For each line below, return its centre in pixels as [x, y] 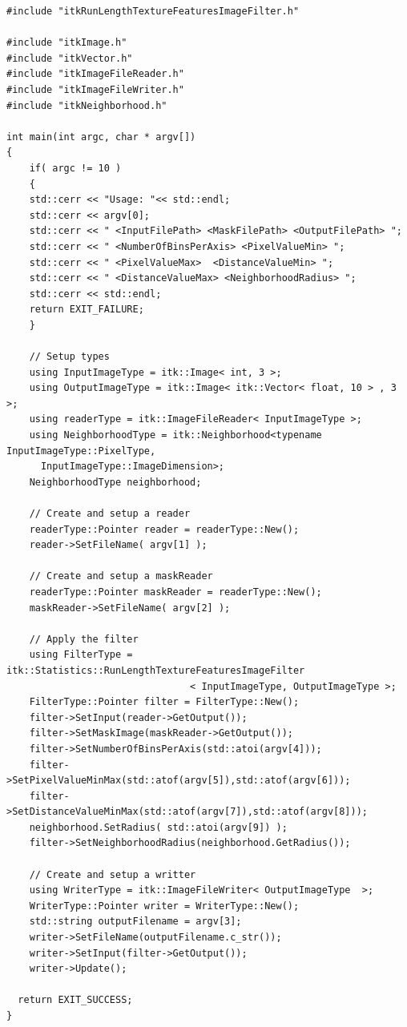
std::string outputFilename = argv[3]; [135, 922]
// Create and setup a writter [113, 874]
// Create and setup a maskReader [121, 576]
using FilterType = [81, 655]
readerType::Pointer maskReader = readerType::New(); [175, 592]
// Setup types [69, 357]
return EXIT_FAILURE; [87, 310]
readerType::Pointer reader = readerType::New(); [164, 529]
